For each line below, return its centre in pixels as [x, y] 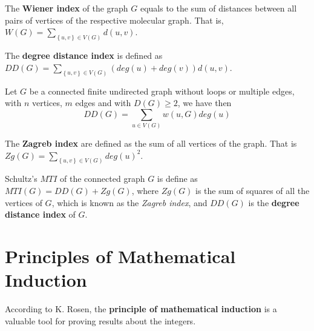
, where [145, 191]
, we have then [204, 103]
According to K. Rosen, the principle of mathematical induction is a [141, 309]
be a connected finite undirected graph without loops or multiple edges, [162, 91]
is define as [177, 179]
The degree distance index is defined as [84, 55]
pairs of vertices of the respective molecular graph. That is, [114, 20]
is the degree [274, 202]
